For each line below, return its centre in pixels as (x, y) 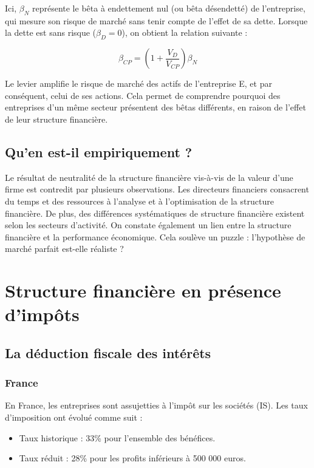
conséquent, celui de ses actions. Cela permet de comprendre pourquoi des (143, 95)
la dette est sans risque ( (51, 32)
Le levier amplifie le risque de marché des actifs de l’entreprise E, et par (138, 83)
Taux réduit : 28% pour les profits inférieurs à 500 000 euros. (132, 458)
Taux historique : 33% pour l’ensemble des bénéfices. (117, 437)
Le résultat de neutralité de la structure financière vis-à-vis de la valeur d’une (149, 177)
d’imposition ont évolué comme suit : (74, 417)
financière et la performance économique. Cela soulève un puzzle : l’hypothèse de (155, 236)
